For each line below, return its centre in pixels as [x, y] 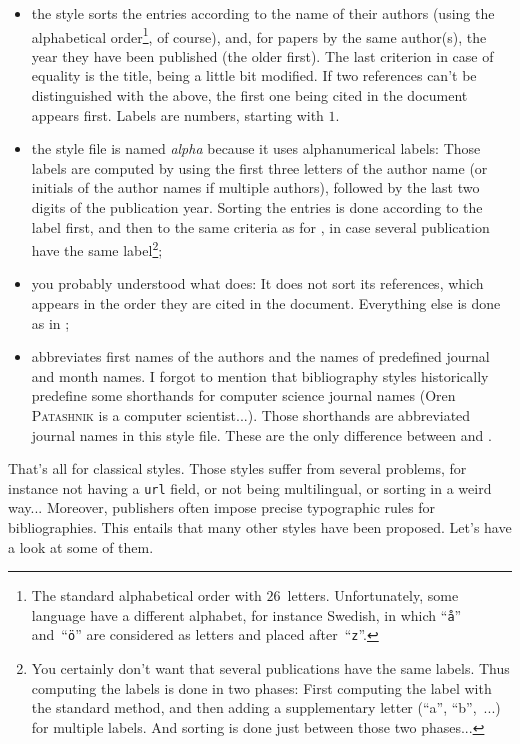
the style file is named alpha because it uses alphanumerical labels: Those [256, 148]
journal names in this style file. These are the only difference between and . [261, 434]
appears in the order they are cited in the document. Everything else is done [266, 303]
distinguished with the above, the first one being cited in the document [249, 95]
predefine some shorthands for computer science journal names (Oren [243, 395]
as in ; [50, 322]
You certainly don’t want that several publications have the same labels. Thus [270, 668]
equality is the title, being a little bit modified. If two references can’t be [254, 75]
